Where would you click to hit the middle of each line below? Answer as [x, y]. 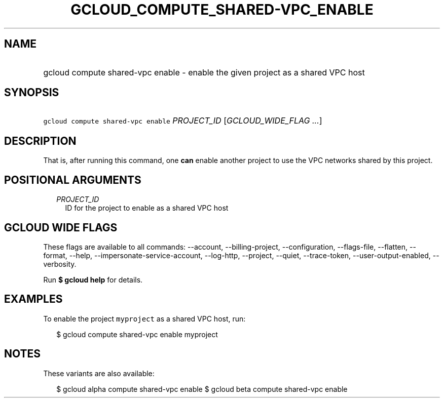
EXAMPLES [33, 299]
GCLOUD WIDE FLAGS [61, 227]
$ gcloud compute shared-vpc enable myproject [137, 334]
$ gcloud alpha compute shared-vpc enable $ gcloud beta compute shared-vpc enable [202, 389]
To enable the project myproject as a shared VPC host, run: [144, 318]
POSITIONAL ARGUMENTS [73, 180]
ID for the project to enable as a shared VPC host [147, 208]
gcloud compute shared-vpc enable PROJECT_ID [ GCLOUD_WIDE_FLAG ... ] [183, 121]
